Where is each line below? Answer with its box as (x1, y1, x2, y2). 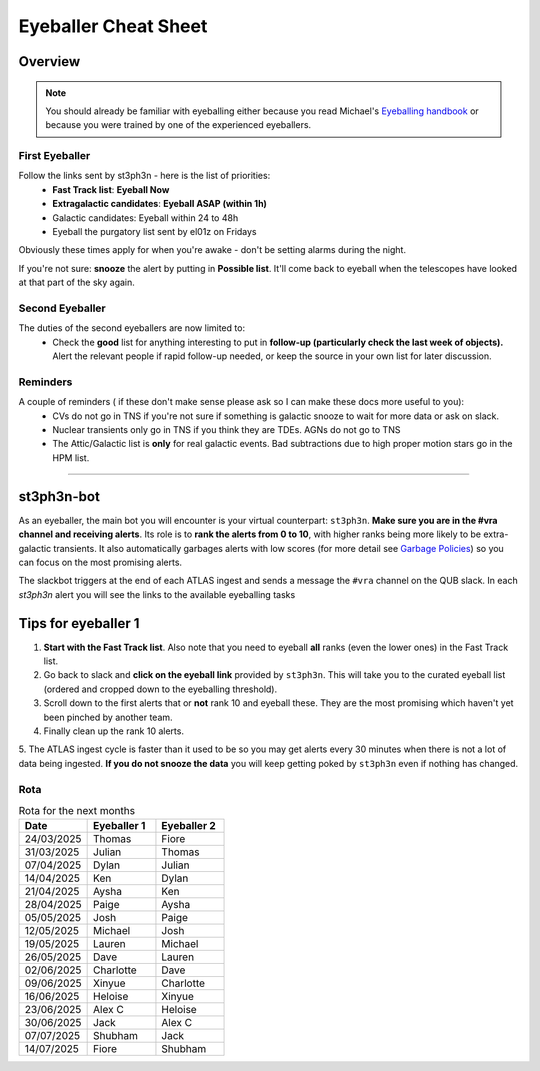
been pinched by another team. (43, 711, 174, 723)
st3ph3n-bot (18, 488, 100, 505)
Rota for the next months (18, 804, 135, 818)
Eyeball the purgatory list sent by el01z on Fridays (52, 226, 257, 238)
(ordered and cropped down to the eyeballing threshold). (43, 683, 278, 695)
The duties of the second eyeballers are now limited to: (18, 322, 245, 334)
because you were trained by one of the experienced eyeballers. (45, 119, 312, 131)
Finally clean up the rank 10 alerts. (43, 725, 185, 737)
